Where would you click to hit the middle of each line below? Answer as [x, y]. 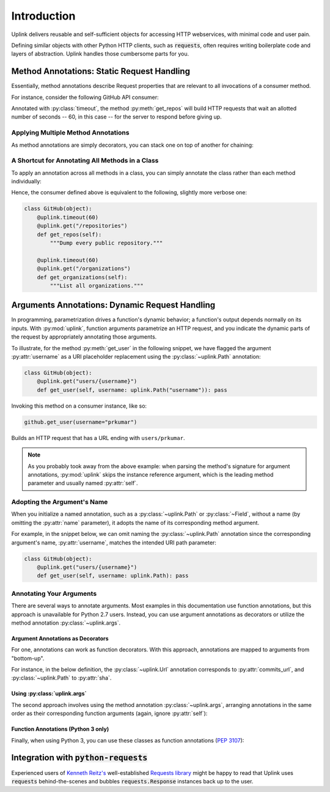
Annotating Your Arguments [54, 593]
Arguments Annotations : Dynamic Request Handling [113, 305]
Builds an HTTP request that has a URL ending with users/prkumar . [98, 438]
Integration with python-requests [79, 758]
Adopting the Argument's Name [60, 502]
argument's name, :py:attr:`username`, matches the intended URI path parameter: [114, 542]
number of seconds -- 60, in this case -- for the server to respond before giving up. [117, 117]
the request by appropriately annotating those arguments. [84, 337]
